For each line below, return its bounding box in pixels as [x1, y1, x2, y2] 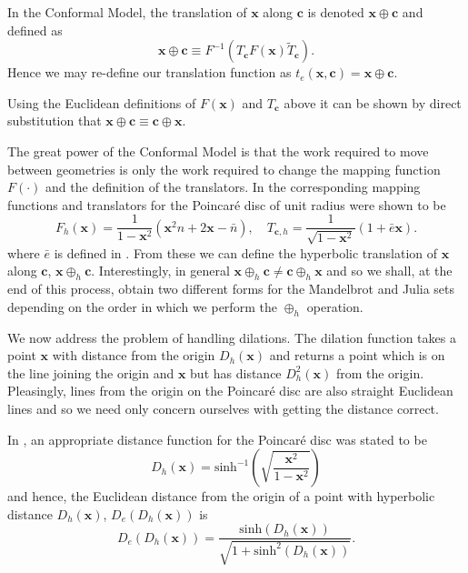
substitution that [7, 111, 102, 130]
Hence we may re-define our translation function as [7, 63, 292, 82]
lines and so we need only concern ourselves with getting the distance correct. [7, 398, 439, 417]
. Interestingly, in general [91, 261, 230, 280]
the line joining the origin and [7, 363, 174, 382]
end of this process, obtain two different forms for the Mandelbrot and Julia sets [7, 279, 455, 298]
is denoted [307, 3, 364, 21]
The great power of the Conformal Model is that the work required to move [7, 141, 429, 160]
